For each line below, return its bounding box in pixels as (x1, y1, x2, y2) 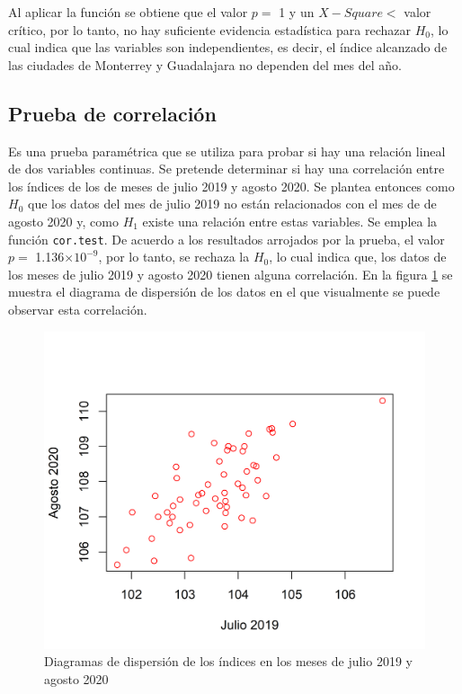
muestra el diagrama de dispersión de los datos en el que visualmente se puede (8, 282, 440, 301)
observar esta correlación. (8, 299, 147, 318)
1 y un (279, 3, 315, 21)
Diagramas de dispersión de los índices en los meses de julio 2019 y (44, 652, 413, 671)
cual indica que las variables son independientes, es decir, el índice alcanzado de (8, 38, 448, 57)
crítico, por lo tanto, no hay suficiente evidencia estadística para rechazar (8, 20, 412, 39)
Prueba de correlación (8, 99, 217, 127)
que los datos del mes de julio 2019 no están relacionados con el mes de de (27, 194, 437, 213)
